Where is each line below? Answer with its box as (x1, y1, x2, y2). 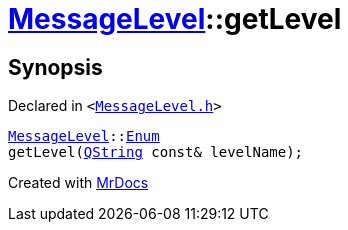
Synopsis (8, 54, 103, 80)
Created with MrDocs (8, 174, 149, 192)
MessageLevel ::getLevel (8, 2, 342, 36)
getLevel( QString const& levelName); (8, 144, 304, 161)
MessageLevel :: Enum (8, 128, 160, 145)
